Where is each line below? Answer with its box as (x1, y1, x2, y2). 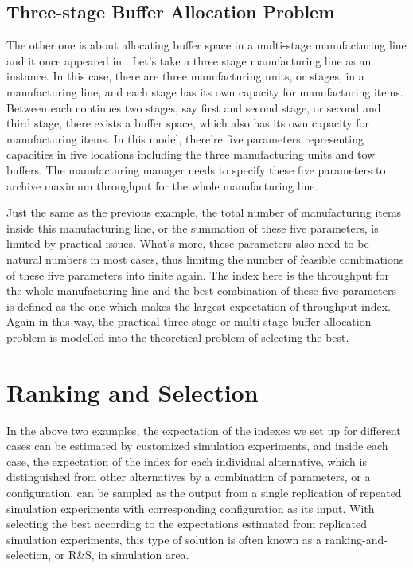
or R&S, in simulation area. (54, 546, 189, 563)
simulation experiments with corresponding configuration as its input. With (6, 499, 375, 516)
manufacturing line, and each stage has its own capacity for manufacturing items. (6, 83, 403, 100)
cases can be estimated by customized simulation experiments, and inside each (6, 437, 388, 454)
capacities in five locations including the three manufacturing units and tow (6, 146, 376, 163)
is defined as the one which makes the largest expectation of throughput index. (6, 297, 391, 314)
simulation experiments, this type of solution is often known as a (6, 531, 322, 547)
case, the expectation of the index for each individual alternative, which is (6, 452, 367, 469)
